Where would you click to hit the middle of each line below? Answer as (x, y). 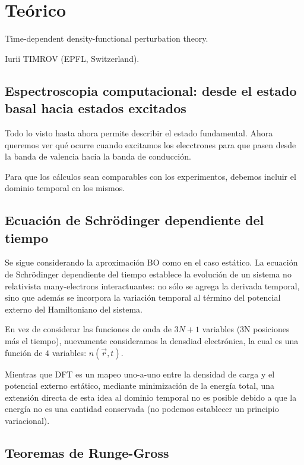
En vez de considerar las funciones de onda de (88, 329)
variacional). (27, 420)
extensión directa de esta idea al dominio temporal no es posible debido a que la (151, 397)
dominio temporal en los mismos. (65, 188)
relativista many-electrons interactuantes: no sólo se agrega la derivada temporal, (152, 285)
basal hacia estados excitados (96, 108)
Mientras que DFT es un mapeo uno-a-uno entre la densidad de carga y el (140, 374)
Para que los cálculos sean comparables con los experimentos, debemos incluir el (151, 176)
